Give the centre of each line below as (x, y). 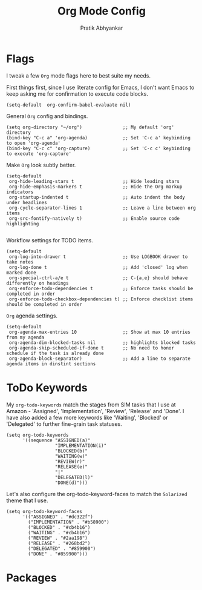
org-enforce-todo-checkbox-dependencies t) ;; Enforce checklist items (101, 299)
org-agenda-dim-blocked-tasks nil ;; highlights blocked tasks (103, 343)
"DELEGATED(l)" (74, 477)
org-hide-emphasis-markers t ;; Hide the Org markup (96, 187)
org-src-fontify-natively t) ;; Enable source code (94, 218)
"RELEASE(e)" (71, 467)
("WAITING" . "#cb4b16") (59, 532)
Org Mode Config (102, 11)
